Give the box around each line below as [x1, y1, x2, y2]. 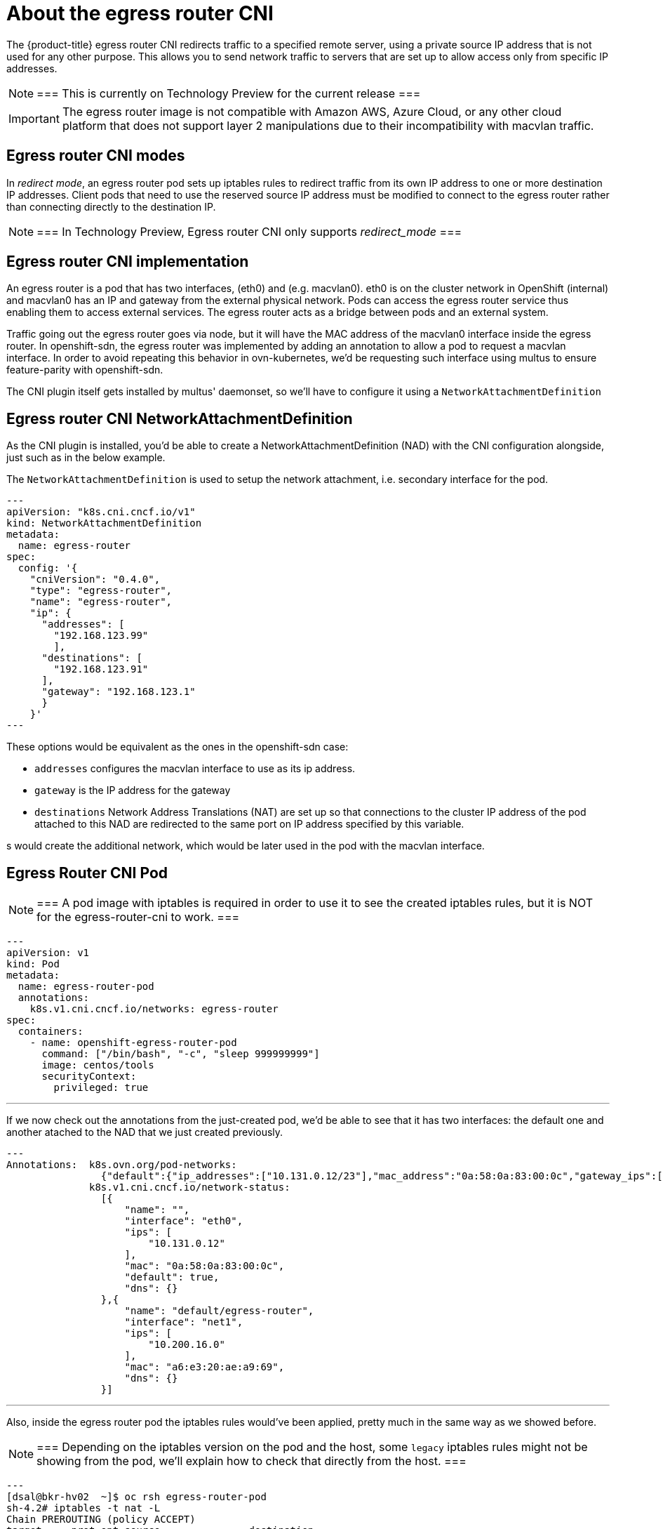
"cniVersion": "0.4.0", [29, 574, 161, 585]
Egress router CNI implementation [6, 253, 249, 271]
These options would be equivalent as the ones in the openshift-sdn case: [6, 741, 349, 753]
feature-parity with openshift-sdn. [6, 364, 163, 376]
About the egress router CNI [6, 1, 274, 25]
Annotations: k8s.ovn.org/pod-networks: [6, 1159, 237, 1171]
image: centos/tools [41, 1059, 154, 1071]
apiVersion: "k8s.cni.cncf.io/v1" [6, 506, 196, 518]
